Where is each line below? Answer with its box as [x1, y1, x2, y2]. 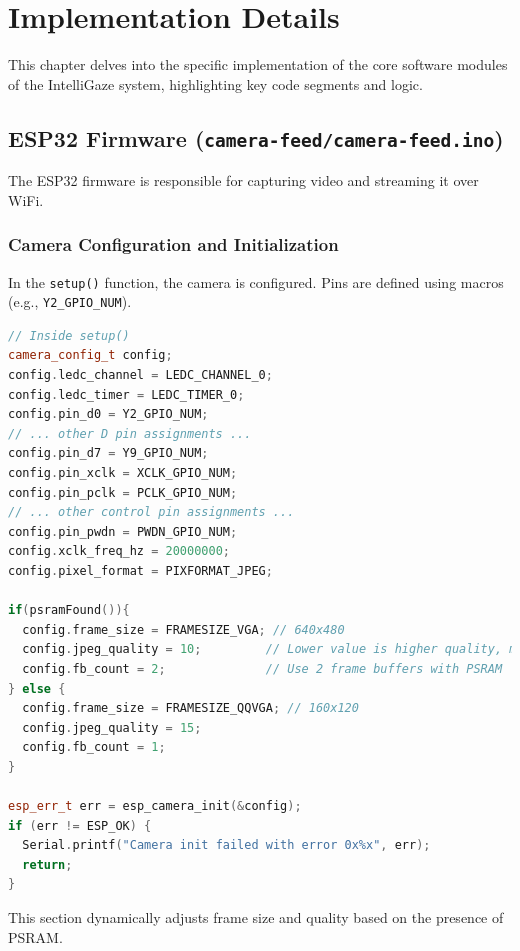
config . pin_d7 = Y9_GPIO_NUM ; [8, 446, 209, 461]
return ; [22, 857, 73, 872]
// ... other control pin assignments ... [8, 505, 295, 520]
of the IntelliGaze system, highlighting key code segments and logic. [8, 73, 423, 94]
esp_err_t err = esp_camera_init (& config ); [8, 799, 302, 814]
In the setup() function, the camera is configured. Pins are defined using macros [8, 271, 504, 292]
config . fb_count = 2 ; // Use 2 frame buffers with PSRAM [22, 661, 503, 676]
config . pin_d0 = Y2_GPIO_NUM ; [8, 407, 209, 422]
